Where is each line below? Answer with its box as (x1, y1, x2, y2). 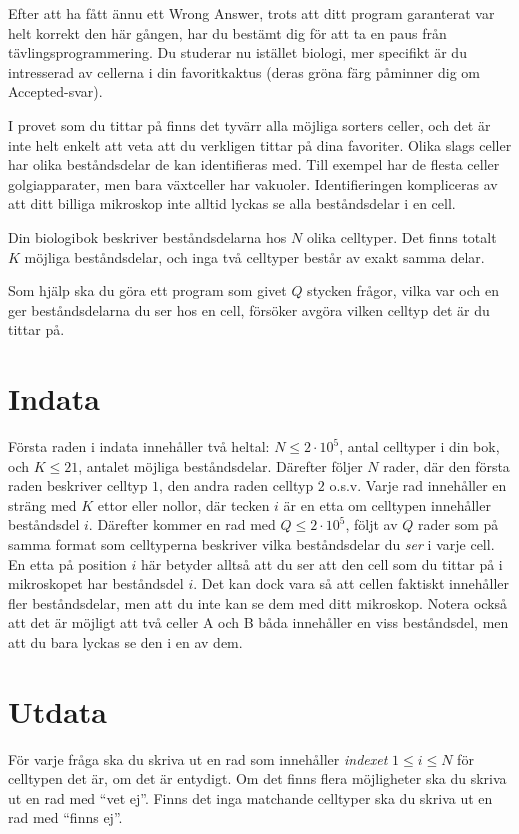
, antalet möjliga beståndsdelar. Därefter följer (78, 455, 363, 476)
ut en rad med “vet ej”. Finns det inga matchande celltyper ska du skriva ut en (8, 787, 493, 808)
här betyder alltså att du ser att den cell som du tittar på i (141, 553, 503, 574)
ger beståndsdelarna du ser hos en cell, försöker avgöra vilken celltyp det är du (8, 299, 490, 320)
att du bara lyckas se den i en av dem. (8, 631, 243, 652)
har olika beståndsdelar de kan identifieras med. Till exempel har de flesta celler (8, 154, 500, 175)
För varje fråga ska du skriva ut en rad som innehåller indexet (8, 748, 388, 769)
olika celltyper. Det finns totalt (306, 226, 497, 247)
